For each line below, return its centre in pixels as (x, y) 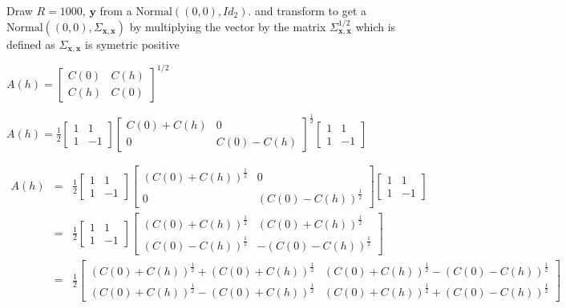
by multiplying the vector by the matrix (228, 26)
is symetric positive (132, 44)
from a (116, 10)
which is (376, 26)
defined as (31, 44)
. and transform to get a (307, 10)
